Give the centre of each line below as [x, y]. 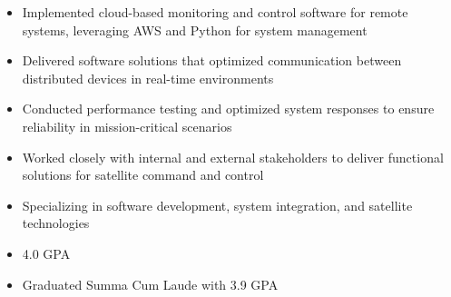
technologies [56, 223]
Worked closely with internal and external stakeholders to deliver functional [233, 157]
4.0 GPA [46, 253]
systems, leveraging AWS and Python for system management [195, 30]
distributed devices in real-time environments [148, 78]
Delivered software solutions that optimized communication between [212, 60]
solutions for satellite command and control [143, 175]
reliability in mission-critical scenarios [127, 126]
